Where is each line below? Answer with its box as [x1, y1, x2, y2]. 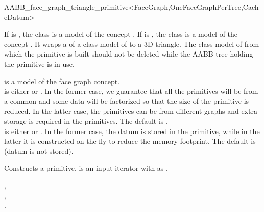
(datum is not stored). [4, 145, 74, 156]
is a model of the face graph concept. [4, 75, 120, 86]
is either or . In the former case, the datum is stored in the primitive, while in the [4, 125, 260, 136]
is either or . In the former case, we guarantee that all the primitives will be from [4, 86, 258, 96]
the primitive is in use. [4, 58, 75, 69]
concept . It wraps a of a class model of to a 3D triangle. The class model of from [4, 38, 259, 49]
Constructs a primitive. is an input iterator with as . [4, 163, 168, 173]
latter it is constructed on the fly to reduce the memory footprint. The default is [4, 136, 256, 146]
